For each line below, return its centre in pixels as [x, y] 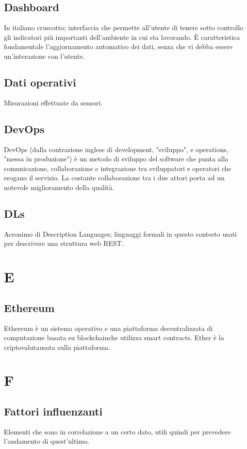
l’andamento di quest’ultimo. [47, 441]
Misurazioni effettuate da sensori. [53, 102]
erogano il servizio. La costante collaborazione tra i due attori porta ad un [114, 178]
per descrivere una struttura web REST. [64, 243]
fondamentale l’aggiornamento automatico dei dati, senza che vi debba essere [118, 46]
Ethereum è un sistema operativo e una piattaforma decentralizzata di [108, 328]
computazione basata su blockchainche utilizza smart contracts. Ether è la [114, 337]
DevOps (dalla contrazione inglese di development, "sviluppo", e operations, [116, 149]
